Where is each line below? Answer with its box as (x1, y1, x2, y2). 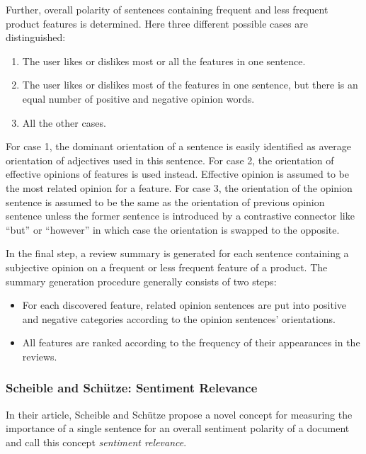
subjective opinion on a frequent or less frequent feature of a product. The (6, 259, 328, 274)
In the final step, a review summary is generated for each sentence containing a (6, 246, 349, 261)
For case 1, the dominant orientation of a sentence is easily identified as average (6, 139, 351, 154)
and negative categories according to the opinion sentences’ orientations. (22, 311, 336, 326)
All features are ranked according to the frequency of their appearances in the (22, 335, 360, 350)
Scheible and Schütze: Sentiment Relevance (6, 379, 258, 397)
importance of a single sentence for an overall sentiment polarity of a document (6, 421, 350, 436)
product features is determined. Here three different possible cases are (6, 16, 308, 30)
